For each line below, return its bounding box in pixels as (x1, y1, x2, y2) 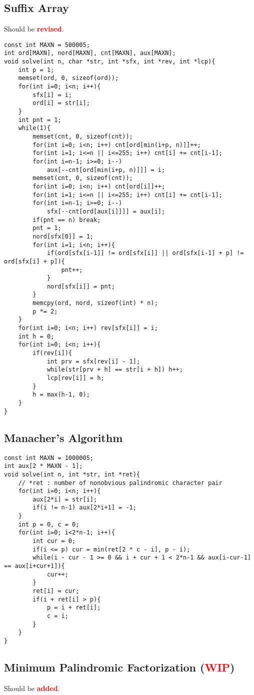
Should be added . (4, 682, 60, 693)
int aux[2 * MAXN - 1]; (4, 462, 83, 470)
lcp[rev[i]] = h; (46, 374, 104, 382)
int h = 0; (18, 332, 54, 340)
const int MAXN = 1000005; (4, 454, 93, 461)
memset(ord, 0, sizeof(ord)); (18, 74, 119, 82)
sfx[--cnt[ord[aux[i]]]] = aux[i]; (46, 207, 165, 215)
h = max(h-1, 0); (32, 391, 90, 398)
